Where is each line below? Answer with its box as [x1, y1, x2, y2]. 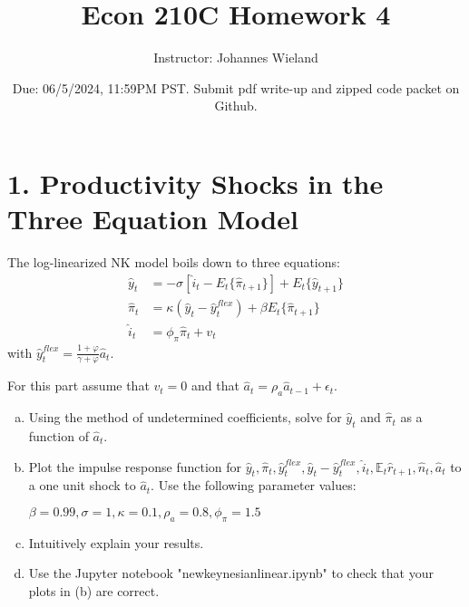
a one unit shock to [28, 476, 136, 495]
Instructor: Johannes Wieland [153, 48, 318, 67]
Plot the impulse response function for [28, 457, 242, 476]
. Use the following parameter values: [151, 476, 357, 495]
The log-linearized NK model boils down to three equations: [7, 253, 340, 272]
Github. [214, 96, 258, 115]
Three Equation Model [7, 200, 298, 237]
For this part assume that [7, 376, 150, 395]
